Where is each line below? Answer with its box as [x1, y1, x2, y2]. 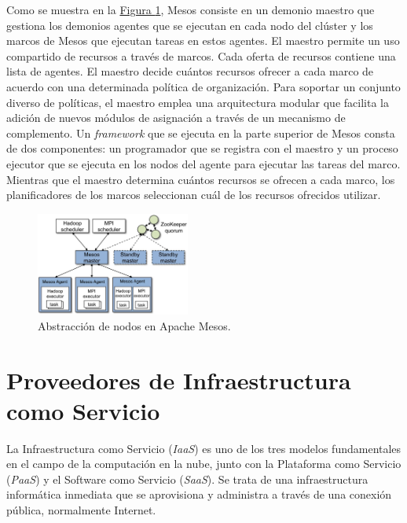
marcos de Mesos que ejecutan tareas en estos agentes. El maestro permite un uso [6, 32, 400, 49]
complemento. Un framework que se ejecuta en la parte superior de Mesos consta [6, 124, 395, 141]
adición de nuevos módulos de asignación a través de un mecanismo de [6, 109, 346, 126]
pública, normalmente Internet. [6, 502, 156, 518]
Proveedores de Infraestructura [6, 363, 351, 396]
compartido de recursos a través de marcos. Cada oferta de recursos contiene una [6, 47, 396, 64]
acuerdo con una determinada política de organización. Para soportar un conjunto [6, 78, 401, 94]
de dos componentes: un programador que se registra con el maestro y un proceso [6, 140, 398, 157]
